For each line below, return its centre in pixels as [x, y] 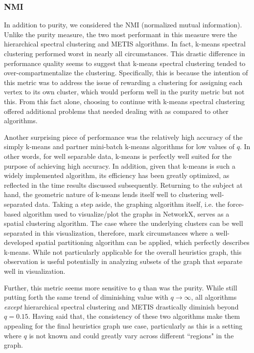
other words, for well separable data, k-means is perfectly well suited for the [118, 156]
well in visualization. [35, 271]
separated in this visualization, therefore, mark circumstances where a [109, 232]
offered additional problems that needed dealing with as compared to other [116, 111]
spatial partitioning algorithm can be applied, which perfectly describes [142, 242]
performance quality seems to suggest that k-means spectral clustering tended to [125, 63]
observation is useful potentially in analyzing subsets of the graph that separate [123, 261]
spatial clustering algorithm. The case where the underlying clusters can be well [124, 223]
